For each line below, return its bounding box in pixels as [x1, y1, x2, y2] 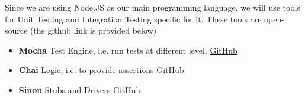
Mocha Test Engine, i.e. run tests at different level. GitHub [18, 44, 237, 56]
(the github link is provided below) [30, 24, 157, 37]
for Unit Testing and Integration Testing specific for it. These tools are [5, 12, 262, 25]
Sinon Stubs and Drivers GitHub [18, 83, 141, 95]
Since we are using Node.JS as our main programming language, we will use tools [5, 1, 300, 13]
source [5, 24, 28, 37]
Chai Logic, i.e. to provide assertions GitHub [18, 64, 184, 76]
